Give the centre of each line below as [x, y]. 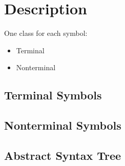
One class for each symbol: [46, 33]
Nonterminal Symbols [63, 125]
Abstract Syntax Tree [63, 155]
